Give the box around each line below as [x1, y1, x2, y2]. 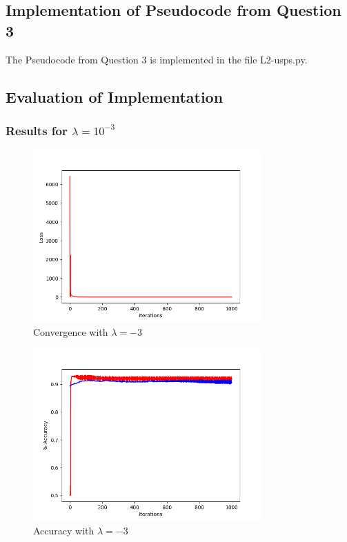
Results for [6, 121, 68, 139]
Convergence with [33, 324, 108, 339]
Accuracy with [33, 523, 95, 537]
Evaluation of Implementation [6, 86, 224, 107]
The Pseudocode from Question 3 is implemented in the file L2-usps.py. [6, 52, 308, 66]
